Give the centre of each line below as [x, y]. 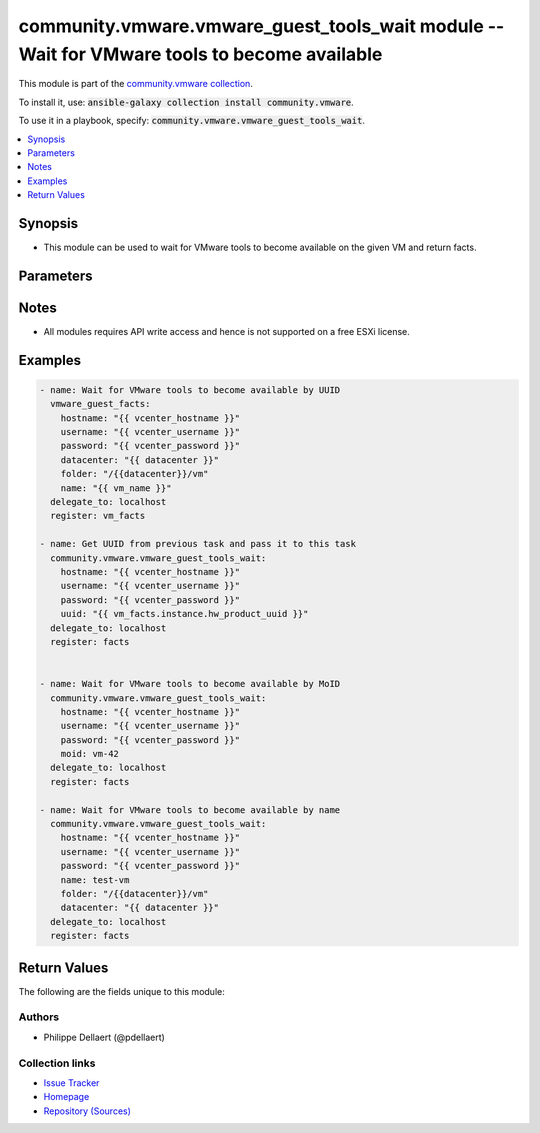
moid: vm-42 [90, 754]
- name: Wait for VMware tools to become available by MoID [190, 684]
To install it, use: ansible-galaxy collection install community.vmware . [186, 102]
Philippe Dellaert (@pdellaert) [104, 1037]
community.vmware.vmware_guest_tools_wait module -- [261, 26]
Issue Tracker [71, 1082]
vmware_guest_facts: [100, 404]
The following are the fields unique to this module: [121, 991]
